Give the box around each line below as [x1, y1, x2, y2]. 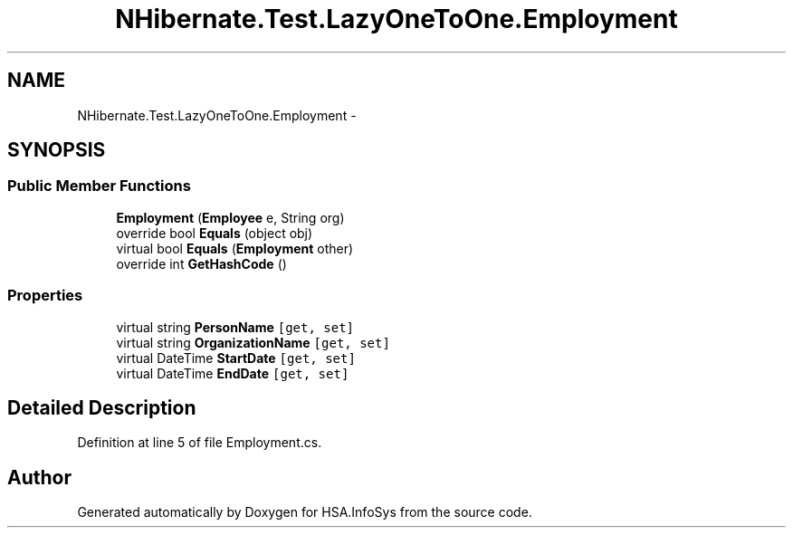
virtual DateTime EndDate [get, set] [116, 365, 349, 381]
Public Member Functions [7, 177, 191, 196]
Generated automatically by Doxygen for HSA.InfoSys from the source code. [77, 504, 532, 521]
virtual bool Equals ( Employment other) [116, 240, 354, 256]
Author [7, 465, 72, 489]
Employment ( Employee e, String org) [116, 209, 345, 225]
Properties [7, 286, 83, 305]
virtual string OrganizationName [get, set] [116, 334, 390, 350]
